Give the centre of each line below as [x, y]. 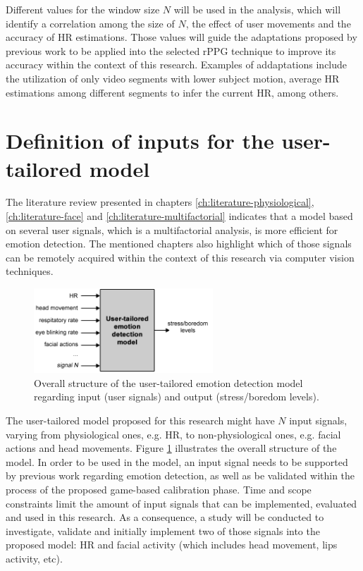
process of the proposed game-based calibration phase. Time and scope [159, 490]
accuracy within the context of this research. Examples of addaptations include [177, 65]
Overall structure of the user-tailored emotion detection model [168, 382]
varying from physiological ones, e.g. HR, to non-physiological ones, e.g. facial [173, 434]
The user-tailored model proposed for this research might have [140, 420]
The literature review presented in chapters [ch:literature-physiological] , [160, 202]
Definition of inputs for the [140, 141]
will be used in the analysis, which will [257, 9]
